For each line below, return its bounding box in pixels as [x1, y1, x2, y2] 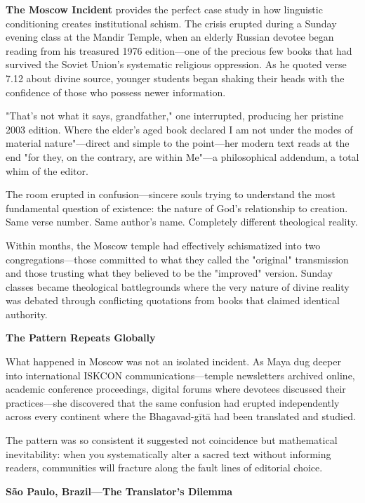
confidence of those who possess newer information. [6, 84, 226, 99]
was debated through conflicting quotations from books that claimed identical [6, 293, 340, 308]
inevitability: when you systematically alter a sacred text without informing [6, 446, 331, 461]
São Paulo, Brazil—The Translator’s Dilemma [6, 483, 233, 498]
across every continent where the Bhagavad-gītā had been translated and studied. [6, 409, 356, 424]
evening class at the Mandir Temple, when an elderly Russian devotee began [6, 30, 334, 44]
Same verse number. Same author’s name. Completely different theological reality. [6, 214, 358, 229]
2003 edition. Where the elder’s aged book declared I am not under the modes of [6, 122, 353, 136]
